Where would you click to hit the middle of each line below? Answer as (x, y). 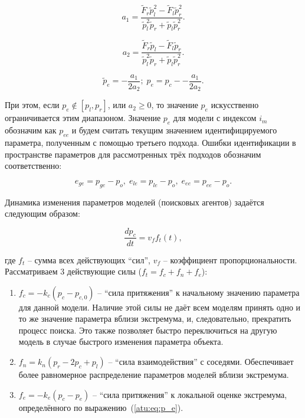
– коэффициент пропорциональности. (230, 259)
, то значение (175, 105)
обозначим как (31, 130)
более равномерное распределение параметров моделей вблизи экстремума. (154, 375)
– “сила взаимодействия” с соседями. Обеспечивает (201, 362)
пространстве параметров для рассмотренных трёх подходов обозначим (133, 154)
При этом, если (32, 105)
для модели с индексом (215, 118)
